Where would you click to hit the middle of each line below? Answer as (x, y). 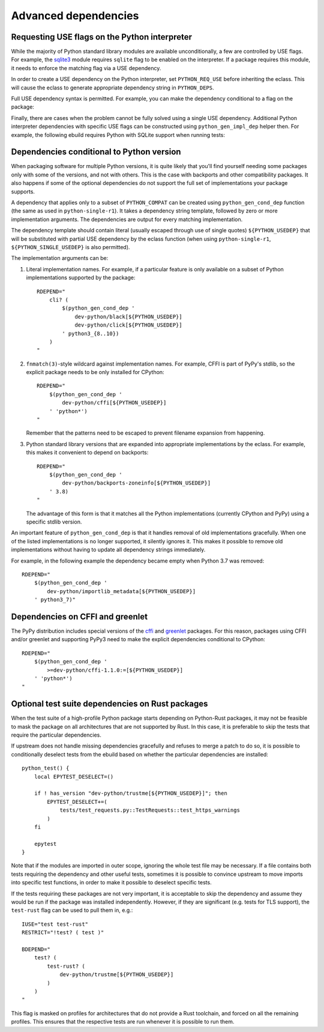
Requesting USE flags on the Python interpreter (101, 37)
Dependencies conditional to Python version (96, 152)
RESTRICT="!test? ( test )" (63, 933)
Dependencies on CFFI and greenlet (79, 616)
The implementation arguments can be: (60, 258)
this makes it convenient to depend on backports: (87, 453)
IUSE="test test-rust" (55, 924)
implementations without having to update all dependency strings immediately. (108, 550)
